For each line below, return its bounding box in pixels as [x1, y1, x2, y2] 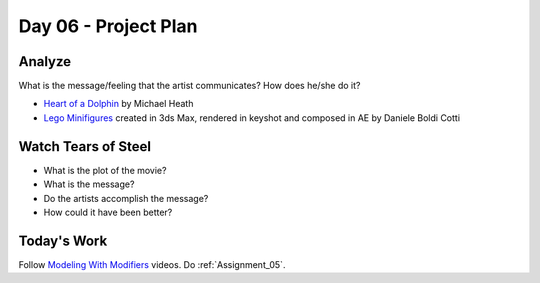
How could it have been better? [43, 206, 173, 218]
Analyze [18, 53, 72, 70]
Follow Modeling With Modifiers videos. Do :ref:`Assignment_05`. [18, 258, 286, 270]
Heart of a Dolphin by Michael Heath [43, 98, 194, 110]
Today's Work [18, 232, 108, 249]
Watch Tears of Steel [18, 138, 152, 155]
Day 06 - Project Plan [18, 15, 198, 37]
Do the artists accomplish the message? [43, 192, 209, 204]
